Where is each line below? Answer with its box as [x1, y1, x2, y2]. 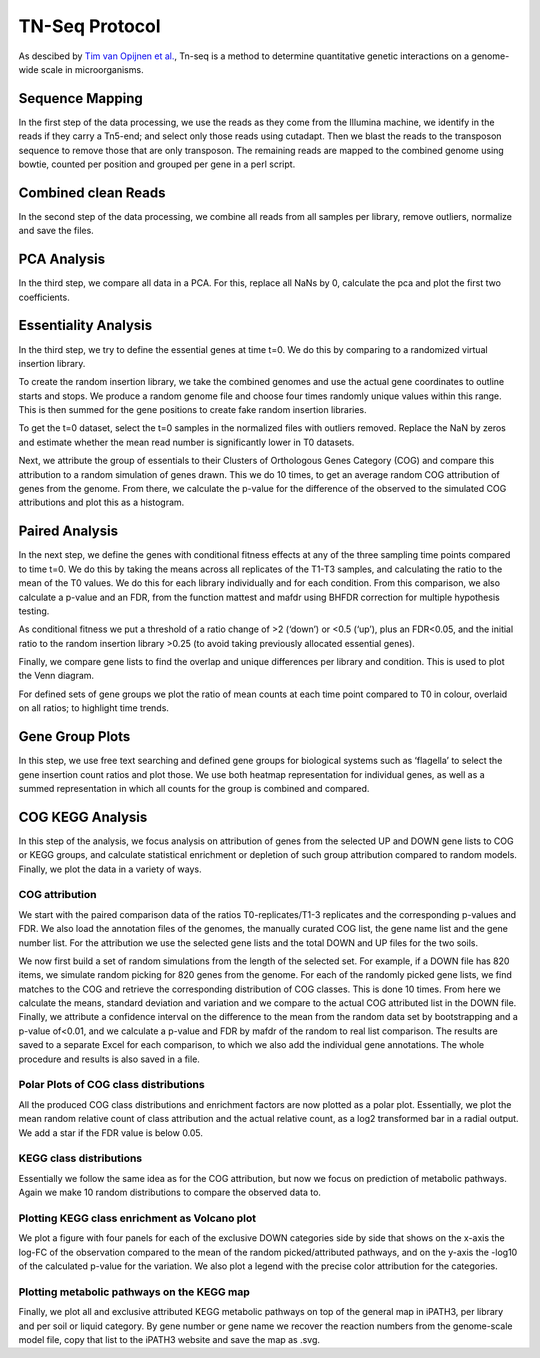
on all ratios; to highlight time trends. [18, 702, 170, 714]
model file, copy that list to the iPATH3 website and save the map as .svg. [18, 1333, 320, 1345]
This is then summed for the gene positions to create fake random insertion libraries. [18, 404, 367, 416]
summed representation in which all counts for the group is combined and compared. [18, 782, 370, 794]
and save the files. [18, 225, 94, 237]
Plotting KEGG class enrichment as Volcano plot [18, 1211, 257, 1225]
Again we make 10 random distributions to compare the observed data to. [18, 1186, 322, 1199]
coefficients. [18, 291, 70, 303]
